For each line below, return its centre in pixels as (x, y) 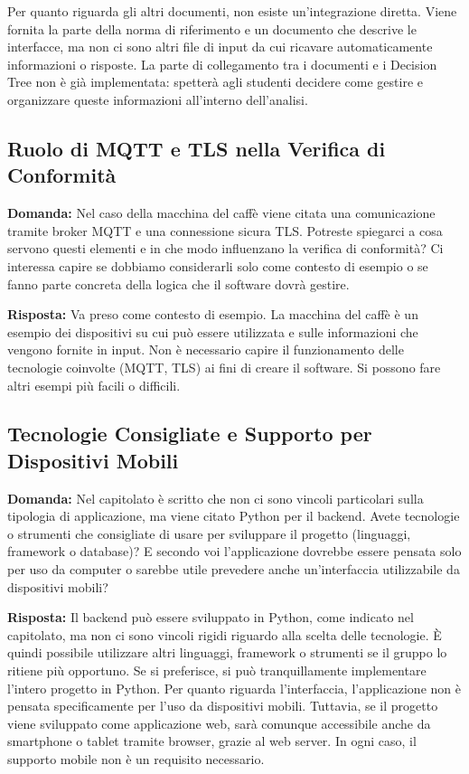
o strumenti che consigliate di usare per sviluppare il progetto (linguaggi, (209, 533)
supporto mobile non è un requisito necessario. (136, 759)
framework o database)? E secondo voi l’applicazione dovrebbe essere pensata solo (234, 551)
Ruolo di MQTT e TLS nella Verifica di (197, 148)
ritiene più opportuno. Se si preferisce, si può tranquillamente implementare (217, 670)
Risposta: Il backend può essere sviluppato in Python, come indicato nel (211, 617)
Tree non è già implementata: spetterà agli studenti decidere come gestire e (215, 82)
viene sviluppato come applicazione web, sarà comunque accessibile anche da (219, 723)
